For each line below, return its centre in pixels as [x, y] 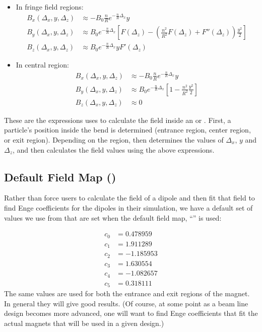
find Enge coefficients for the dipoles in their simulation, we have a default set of [128, 208]
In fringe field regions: [50, 7]
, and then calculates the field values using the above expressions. [114, 149]
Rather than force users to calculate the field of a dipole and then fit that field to [129, 198]
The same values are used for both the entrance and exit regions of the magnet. [127, 293]
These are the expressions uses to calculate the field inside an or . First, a [118, 120]
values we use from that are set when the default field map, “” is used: [113, 217]
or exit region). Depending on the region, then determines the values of [114, 140]
